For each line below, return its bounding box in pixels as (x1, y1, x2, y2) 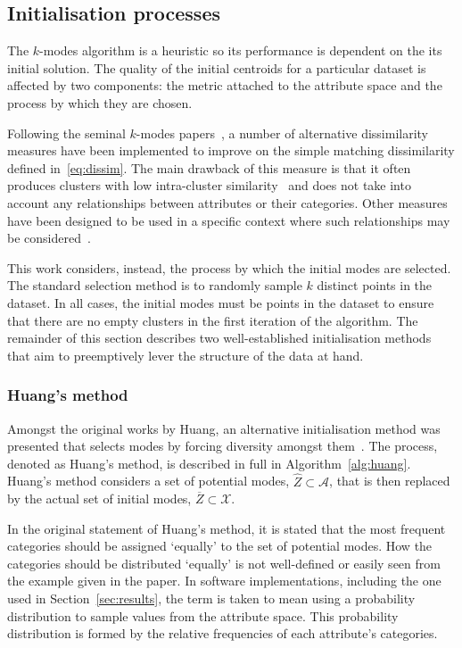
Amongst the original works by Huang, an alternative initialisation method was (7, 419, 441, 437)
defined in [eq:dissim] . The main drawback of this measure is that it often (7, 158, 411, 177)
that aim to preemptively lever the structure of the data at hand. (7, 345, 364, 364)
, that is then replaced (329, 471, 450, 490)
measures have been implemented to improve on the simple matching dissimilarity (7, 141, 455, 160)
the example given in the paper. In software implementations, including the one (7, 571, 441, 590)
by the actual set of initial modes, (7, 489, 192, 508)
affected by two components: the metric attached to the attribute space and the (7, 76, 442, 95)
